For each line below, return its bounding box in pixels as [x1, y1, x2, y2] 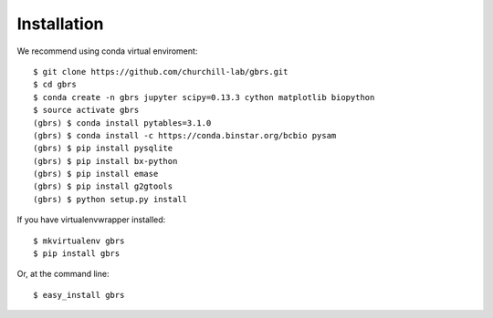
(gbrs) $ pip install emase [33, 169, 159, 180]
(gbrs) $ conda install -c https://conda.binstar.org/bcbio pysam [33, 130, 337, 140]
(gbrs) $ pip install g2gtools [33, 181, 173, 191]
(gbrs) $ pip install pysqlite [33, 143, 173, 154]
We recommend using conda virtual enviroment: [16, 46, 198, 56]
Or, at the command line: [16, 269, 110, 280]
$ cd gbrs [33, 79, 77, 90]
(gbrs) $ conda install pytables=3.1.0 [33, 118, 212, 128]
